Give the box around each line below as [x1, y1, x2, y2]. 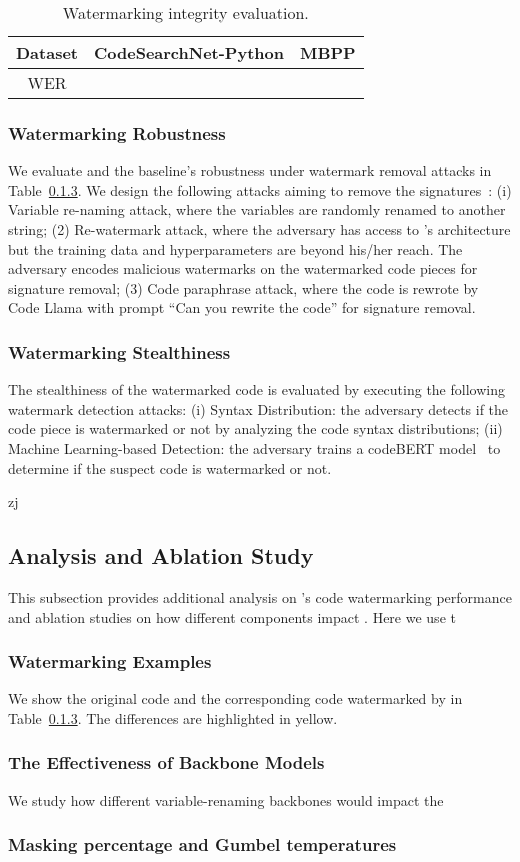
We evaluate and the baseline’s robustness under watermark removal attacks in [8, 160, 492, 181]
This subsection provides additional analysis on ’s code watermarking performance [8, 586, 512, 607]
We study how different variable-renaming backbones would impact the [8, 789, 444, 810]
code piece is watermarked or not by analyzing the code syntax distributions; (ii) [8, 418, 503, 439]
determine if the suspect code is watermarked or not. [8, 457, 332, 478]
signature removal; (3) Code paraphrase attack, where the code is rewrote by [8, 277, 479, 298]
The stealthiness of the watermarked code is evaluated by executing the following [8, 379, 505, 400]
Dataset [16, 41, 79, 64]
